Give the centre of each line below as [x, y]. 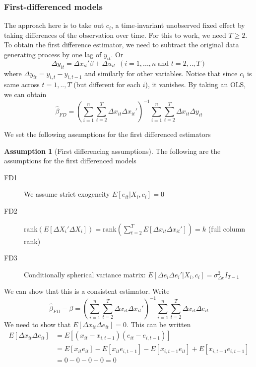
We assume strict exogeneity [67, 194]
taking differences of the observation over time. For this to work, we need [115, 35]
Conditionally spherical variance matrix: [85, 274]
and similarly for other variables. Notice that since [161, 73]
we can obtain [25, 94]
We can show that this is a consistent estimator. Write [87, 291]
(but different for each [107, 84]
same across [22, 84]
